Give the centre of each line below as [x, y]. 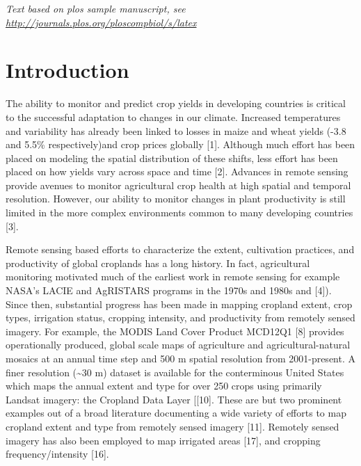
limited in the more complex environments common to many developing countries [179, 212]
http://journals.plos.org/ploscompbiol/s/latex [101, 22]
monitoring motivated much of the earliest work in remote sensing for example [173, 276]
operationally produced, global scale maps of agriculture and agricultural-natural [178, 345]
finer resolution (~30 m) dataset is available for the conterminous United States [175, 372]
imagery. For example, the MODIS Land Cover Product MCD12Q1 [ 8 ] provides [175, 331]
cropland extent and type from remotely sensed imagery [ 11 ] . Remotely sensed [173, 426]
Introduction [67, 70]
